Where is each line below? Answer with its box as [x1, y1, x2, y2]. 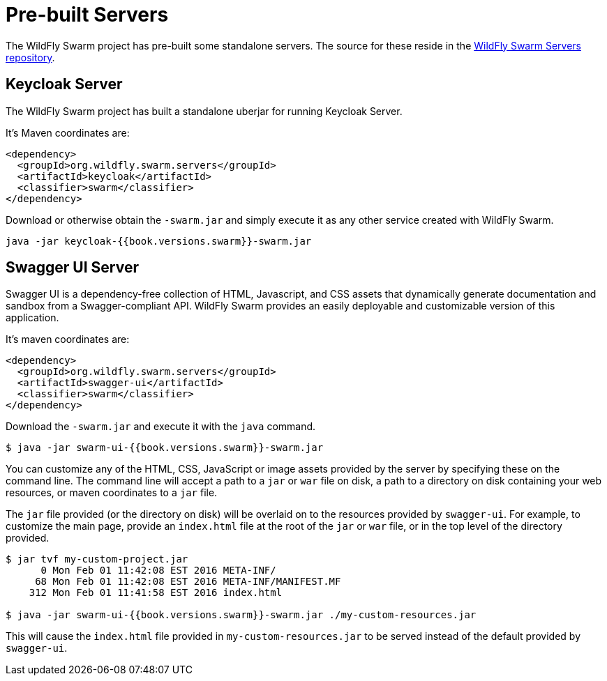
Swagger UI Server [6, 259, 139, 277]
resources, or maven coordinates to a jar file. [6, 487, 218, 499]
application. [6, 312, 59, 324]
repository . [6, 51, 55, 63]
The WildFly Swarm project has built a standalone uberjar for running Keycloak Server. [6, 105, 403, 117]
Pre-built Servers [6, 3, 169, 26]
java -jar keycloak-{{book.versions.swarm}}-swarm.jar [6, 235, 312, 247]
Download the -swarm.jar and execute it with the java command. [6, 420, 316, 433]
